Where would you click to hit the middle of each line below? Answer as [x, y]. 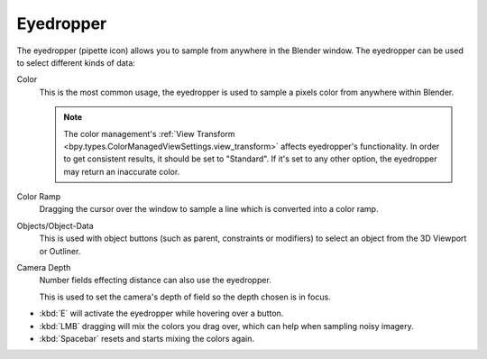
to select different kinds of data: [76, 62]
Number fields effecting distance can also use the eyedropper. [156, 281]
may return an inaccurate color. [122, 171]
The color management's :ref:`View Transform [149, 133]
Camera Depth [44, 268]
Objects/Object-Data [55, 226]
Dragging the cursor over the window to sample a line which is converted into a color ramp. [209, 209]
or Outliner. [60, 251]
